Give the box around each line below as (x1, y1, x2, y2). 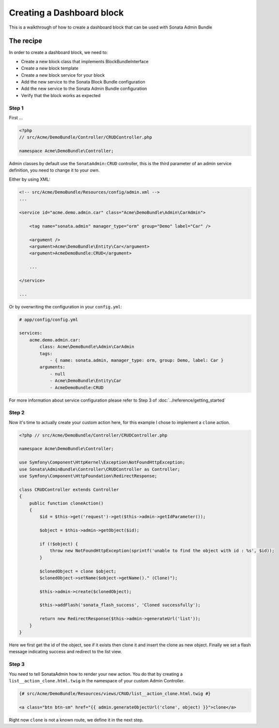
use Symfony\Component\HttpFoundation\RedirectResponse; (19, 474, 157, 479)
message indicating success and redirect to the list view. (9, 649, 122, 655)
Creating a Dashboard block (9, 7, 124, 18)
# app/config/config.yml (19, 317, 78, 322)
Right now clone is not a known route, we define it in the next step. (9, 717, 144, 723)
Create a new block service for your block (21, 72, 105, 78)
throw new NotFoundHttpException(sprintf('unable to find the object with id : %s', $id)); (49, 548, 275, 554)
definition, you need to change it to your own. (9, 168, 100, 173)
